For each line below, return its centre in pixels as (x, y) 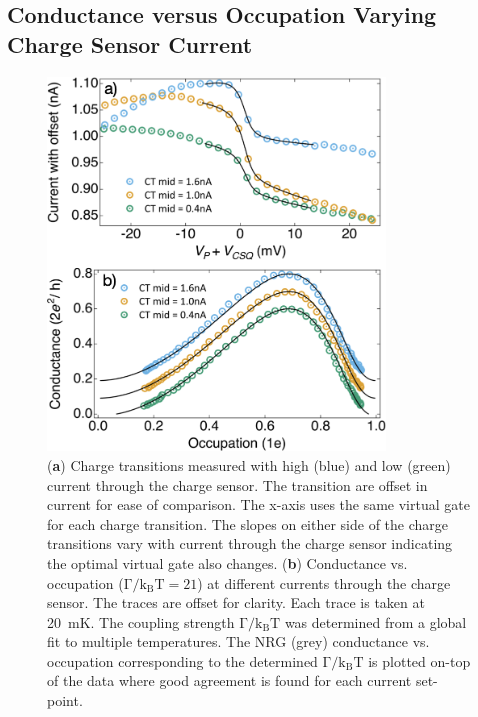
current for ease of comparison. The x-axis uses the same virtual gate (258, 504)
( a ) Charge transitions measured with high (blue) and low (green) (249, 464)
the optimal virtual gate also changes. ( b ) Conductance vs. (227, 562)
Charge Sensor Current (130, 43)
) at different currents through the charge (324, 582)
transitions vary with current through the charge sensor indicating (250, 543)
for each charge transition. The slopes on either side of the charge (248, 523)
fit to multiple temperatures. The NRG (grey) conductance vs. (238, 641)
